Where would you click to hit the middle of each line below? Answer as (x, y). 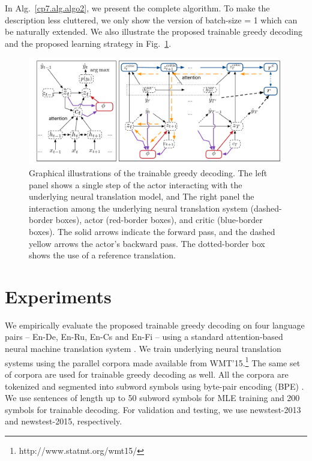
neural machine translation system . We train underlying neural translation (143, 349)
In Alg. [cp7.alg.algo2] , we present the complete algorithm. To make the (137, 8)
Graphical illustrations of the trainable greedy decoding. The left (148, 173)
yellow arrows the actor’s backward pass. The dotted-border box (147, 243)
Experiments (58, 296)
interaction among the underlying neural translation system (138, 208)
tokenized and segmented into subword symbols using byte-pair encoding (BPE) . (154, 386)
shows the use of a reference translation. (103, 255)
